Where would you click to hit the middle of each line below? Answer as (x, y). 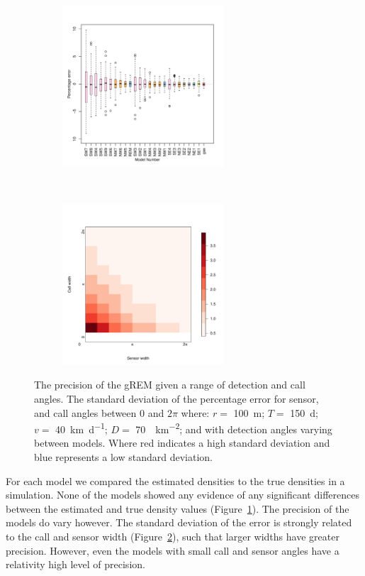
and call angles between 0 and (99, 412)
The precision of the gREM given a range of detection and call (170, 385)
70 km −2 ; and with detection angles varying (234, 428)
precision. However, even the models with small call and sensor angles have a (173, 550)
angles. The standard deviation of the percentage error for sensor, (176, 398)
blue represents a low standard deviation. (123, 456)
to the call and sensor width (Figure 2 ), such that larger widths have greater (173, 536)
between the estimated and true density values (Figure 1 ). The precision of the (178, 508)
